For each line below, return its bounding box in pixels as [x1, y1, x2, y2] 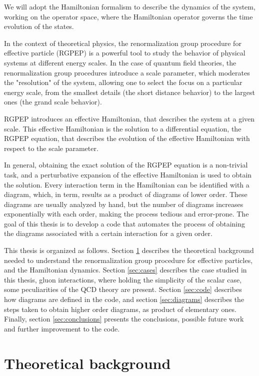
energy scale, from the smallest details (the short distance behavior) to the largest [4, 86, 255, 97]
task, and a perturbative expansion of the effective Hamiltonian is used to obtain [4, 169, 252, 179]
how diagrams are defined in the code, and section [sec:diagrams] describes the [4, 294, 244, 304]
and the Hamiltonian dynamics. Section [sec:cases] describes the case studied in [4, 264, 247, 275]
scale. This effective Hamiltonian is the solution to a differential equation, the [4, 123, 241, 133]
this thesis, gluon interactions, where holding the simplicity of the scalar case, [4, 274, 242, 284]
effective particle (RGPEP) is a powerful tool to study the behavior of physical [4, 47, 245, 58]
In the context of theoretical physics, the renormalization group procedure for [4, 37, 241, 48]
